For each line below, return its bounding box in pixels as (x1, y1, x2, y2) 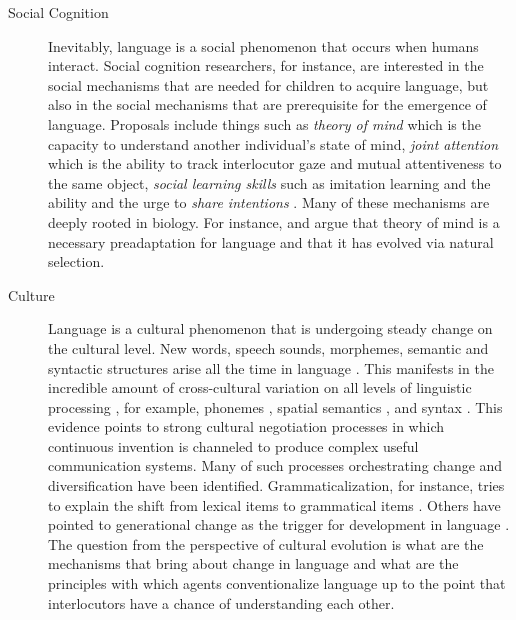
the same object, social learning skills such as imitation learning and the (48, 172, 491, 193)
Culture (8, 284, 55, 305)
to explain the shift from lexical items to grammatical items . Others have (48, 494, 501, 515)
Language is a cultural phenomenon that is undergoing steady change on (48, 318, 493, 339)
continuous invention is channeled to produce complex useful (48, 435, 419, 456)
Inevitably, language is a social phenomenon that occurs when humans (48, 35, 479, 56)
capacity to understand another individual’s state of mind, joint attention (48, 133, 499, 154)
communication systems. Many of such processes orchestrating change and (48, 455, 503, 476)
